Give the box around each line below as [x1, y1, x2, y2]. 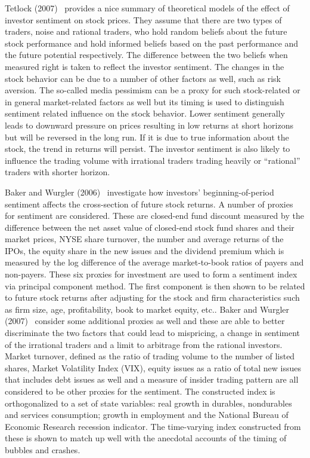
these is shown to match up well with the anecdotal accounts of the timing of [5, 432, 287, 444]
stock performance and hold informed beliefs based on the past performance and [5, 36, 299, 49]
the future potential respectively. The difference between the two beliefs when [5, 48, 288, 61]
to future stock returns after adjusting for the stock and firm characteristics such [5, 291, 300, 304]
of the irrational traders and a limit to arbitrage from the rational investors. [5, 338, 283, 350]
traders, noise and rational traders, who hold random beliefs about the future [5, 25, 287, 38]
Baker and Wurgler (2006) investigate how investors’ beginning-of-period [5, 185, 274, 198]
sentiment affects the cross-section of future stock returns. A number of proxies [5, 197, 293, 210]
